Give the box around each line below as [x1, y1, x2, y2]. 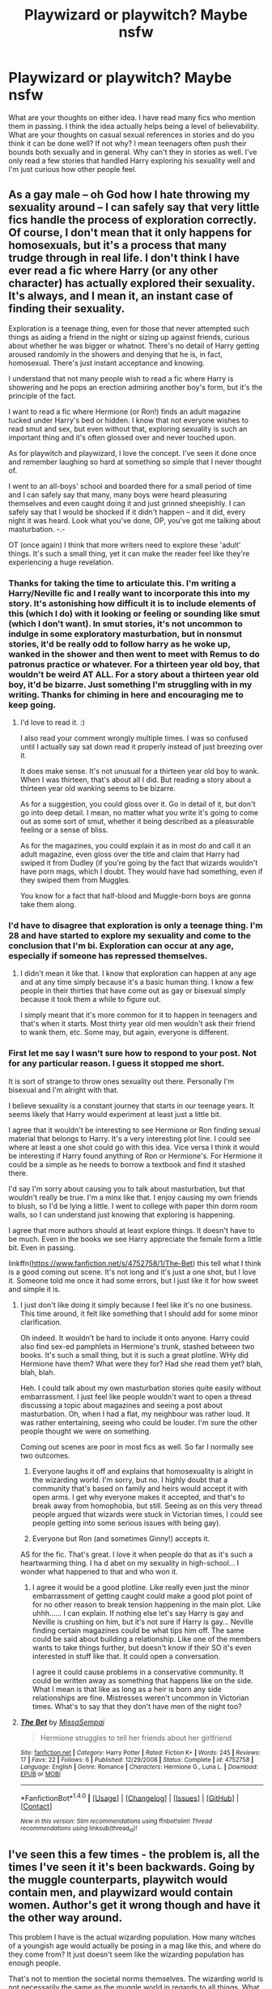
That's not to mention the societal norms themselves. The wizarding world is [8, 1974, 264, 1984]
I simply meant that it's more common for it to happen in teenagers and [19, 1010, 257, 1020]
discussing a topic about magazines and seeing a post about [19, 1400, 223, 1410]
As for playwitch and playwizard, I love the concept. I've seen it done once [8, 448, 257, 458]
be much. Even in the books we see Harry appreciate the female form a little [8, 1234, 262, 1244]
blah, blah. [19, 1367, 56, 1377]
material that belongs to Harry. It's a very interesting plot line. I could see [8, 1133, 251, 1143]
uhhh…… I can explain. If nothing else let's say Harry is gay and [32, 1608, 244, 1617]
